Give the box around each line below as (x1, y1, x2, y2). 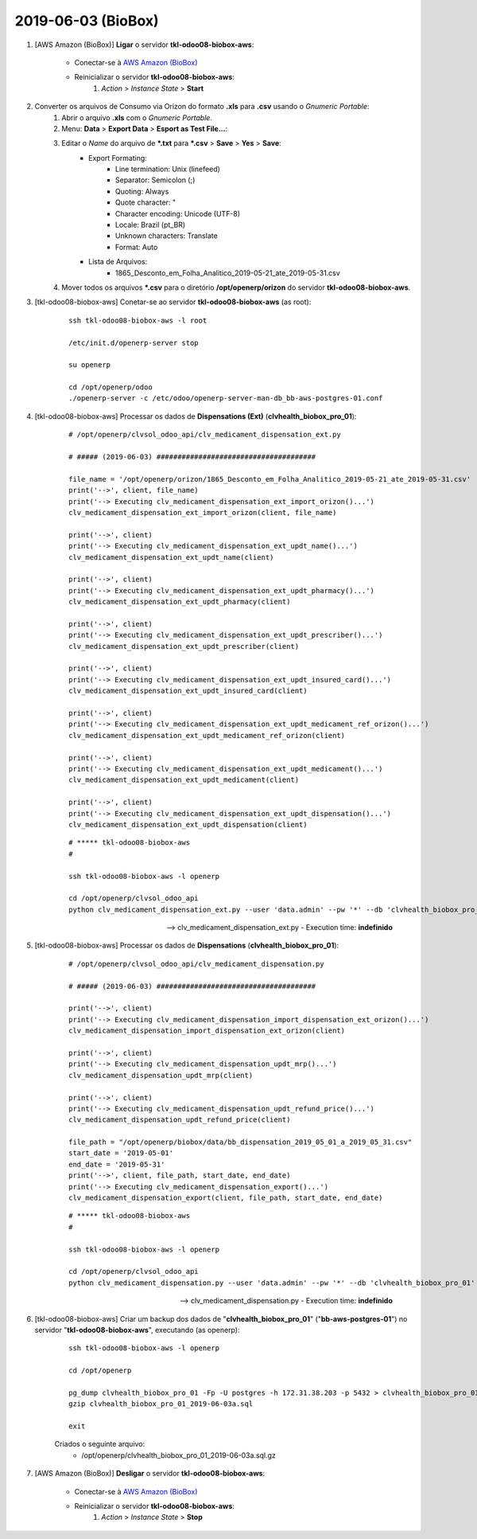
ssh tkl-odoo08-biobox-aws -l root (68, 315, 207, 325)
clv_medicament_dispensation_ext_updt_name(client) (68, 553, 274, 561)
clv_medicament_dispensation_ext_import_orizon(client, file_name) (68, 508, 337, 517)
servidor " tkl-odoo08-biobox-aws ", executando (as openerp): (34, 1325, 240, 1334)
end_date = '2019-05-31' (68, 1159, 165, 1169)
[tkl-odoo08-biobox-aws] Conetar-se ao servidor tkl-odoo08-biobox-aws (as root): (34, 297, 312, 307)
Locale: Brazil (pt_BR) (115, 220, 186, 230)
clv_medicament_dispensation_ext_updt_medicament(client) (68, 775, 300, 784)
